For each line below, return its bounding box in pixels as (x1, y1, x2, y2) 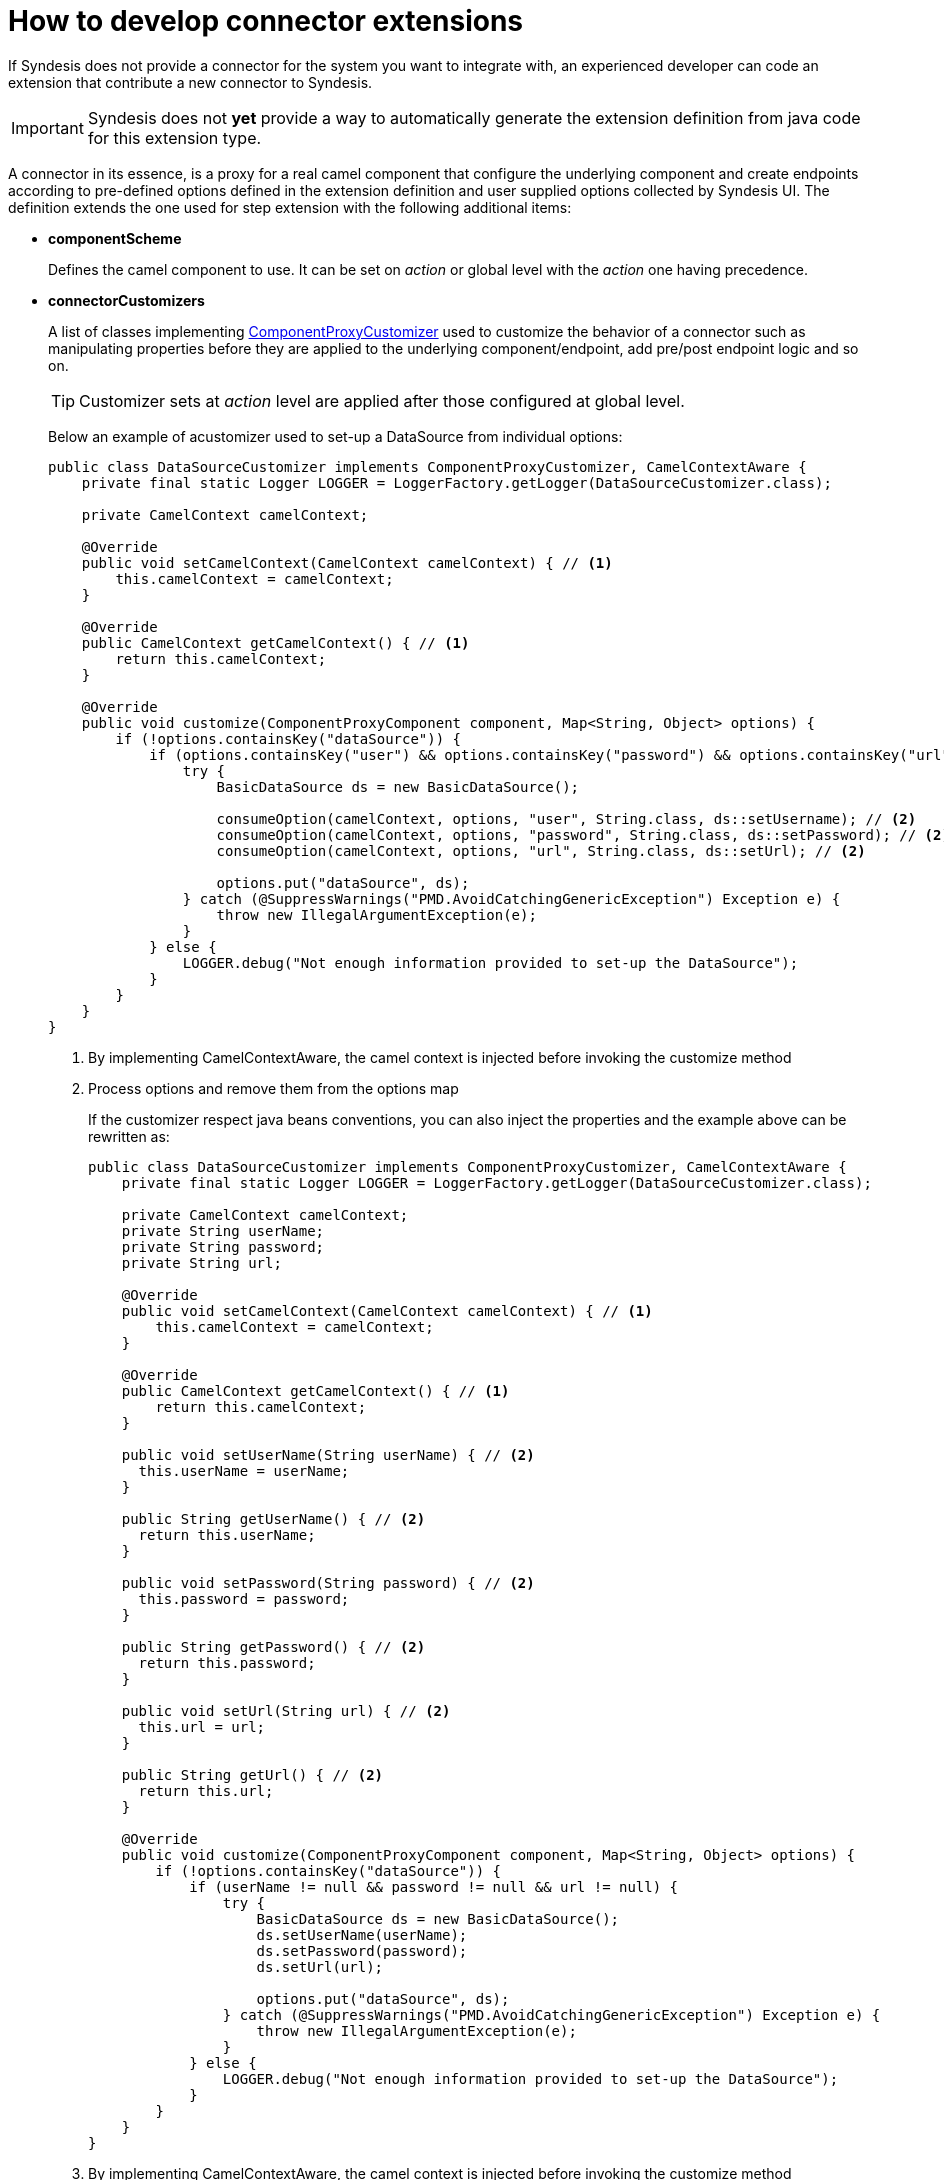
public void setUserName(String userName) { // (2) (121, 1446, 535, 1463)
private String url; (121, 1254, 282, 1271)
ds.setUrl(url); (256, 1958, 384, 1975)
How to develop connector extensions (8, 4, 524, 38)
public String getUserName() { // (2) (121, 1510, 426, 1527)
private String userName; (121, 1222, 325, 1239)
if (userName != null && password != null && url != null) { (189, 1878, 679, 1895)
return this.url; (138, 1782, 274, 1799)
